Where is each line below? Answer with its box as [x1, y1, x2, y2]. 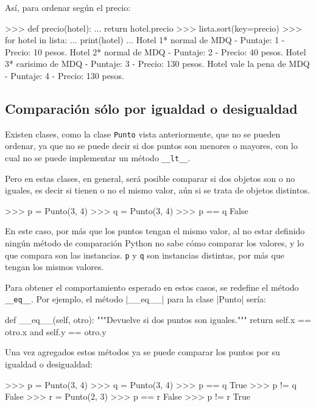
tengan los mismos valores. [5, 260, 104, 273]
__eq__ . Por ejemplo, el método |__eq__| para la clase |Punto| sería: [5, 293, 266, 305]
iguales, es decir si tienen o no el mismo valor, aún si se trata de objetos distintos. [5, 184, 310, 197]
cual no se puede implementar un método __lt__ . [5, 151, 191, 164]
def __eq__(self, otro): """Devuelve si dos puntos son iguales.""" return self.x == [5, 313, 311, 326]
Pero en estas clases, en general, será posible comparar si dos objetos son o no [5, 172, 295, 184]
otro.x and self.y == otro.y [5, 325, 107, 338]
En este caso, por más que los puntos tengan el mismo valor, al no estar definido [5, 224, 305, 237]
